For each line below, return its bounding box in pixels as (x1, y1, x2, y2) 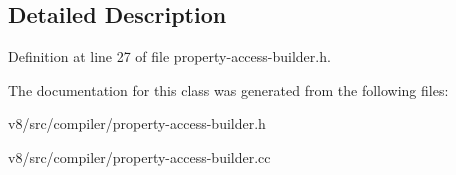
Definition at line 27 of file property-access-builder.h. (8, 46, 331, 67)
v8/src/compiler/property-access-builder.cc (8, 146, 271, 167)
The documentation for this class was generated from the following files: (8, 79, 449, 100)
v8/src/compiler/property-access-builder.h (8, 113, 266, 134)
